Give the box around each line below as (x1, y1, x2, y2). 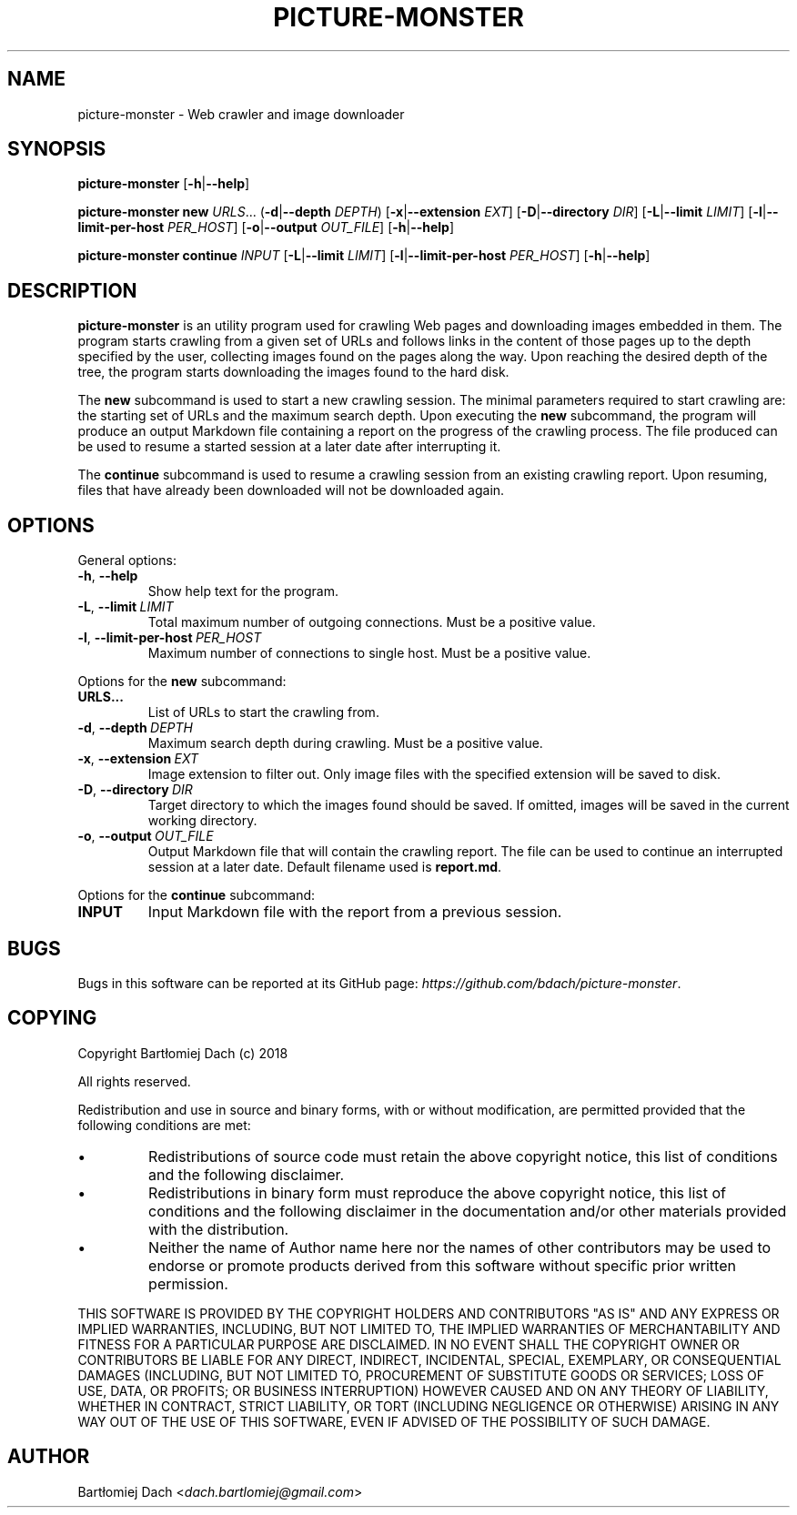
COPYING (7, 1006, 97, 1030)
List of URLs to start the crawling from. (147, 704, 379, 721)
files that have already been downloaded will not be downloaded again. (77, 482, 505, 499)
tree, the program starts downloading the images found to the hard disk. (77, 364, 509, 380)
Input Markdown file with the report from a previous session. (147, 903, 562, 922)
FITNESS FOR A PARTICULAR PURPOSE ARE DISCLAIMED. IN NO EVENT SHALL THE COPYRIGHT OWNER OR (77, 1336, 740, 1352)
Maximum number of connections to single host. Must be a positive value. (147, 645, 591, 662)
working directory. (147, 813, 257, 829)
